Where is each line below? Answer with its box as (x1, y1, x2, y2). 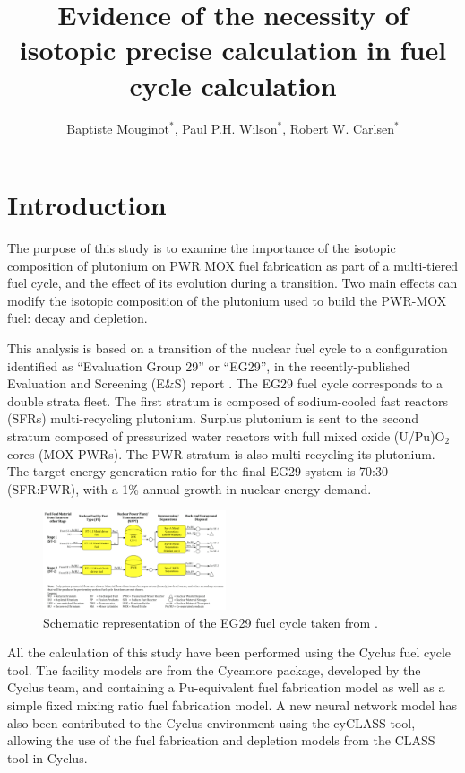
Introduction (7, 187, 167, 223)
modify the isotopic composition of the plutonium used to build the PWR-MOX (7, 291, 447, 309)
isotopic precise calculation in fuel (19, 31, 447, 68)
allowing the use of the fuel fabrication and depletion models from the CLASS (7, 731, 435, 750)
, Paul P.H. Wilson (174, 118, 278, 137)
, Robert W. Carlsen (282, 118, 394, 137)
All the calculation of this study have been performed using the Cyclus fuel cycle (7, 643, 452, 662)
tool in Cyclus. (7, 748, 88, 767)
